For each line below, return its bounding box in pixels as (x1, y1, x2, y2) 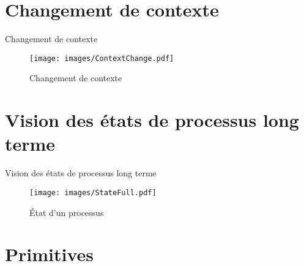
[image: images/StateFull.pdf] (29, 188, 157, 197)
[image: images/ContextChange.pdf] (29, 54, 174, 63)
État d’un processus (29, 206, 104, 218)
